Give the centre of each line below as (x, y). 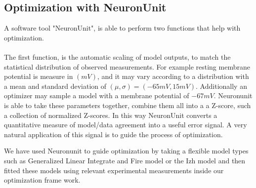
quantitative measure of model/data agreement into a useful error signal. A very (126, 125)
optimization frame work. (42, 180)
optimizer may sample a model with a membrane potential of (97, 95)
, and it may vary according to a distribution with (173, 76)
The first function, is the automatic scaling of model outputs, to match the (117, 56)
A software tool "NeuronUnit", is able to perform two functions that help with (122, 28)
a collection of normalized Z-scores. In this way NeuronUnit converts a (111, 115)
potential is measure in (39, 76)
